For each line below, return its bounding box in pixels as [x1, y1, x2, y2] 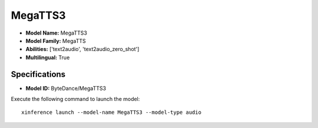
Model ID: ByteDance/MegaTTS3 [25, 85, 106, 92]
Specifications [11, 69, 66, 79]
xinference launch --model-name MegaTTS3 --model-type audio [21, 109, 201, 116]
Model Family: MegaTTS [25, 37, 86, 44]
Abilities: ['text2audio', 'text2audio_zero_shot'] [25, 46, 140, 53]
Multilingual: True [25, 53, 70, 61]
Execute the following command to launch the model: [11, 96, 140, 103]
